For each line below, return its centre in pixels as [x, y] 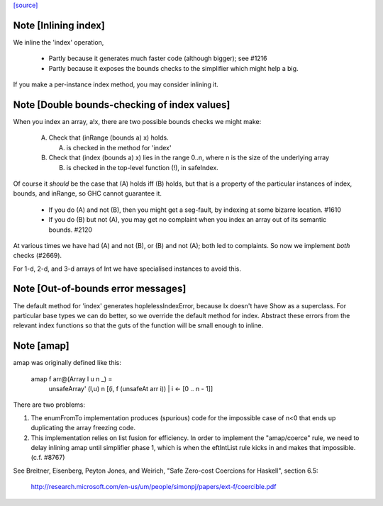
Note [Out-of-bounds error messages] [100, 289]
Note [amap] [41, 346]
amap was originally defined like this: [67, 363]
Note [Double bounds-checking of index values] [122, 105]
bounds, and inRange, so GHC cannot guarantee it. [88, 193]
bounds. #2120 [70, 230]
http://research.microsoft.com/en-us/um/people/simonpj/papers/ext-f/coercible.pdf [154, 487]
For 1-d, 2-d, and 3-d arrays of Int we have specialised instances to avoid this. [127, 269]
